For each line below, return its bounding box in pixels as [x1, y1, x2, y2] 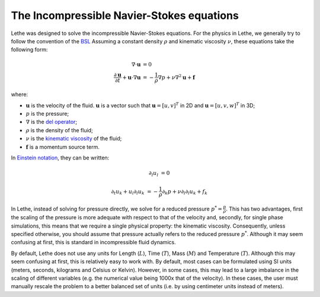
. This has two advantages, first [226, 205, 303, 212]
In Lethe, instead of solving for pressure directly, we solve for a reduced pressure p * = [11, 205, 222, 212]
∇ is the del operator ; [25, 119, 78, 126]
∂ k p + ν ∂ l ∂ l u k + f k [162, 188, 207, 196]
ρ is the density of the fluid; [25, 126, 93, 133]
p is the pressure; [25, 110, 69, 117]
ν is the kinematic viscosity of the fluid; [25, 135, 122, 142]
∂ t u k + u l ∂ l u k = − [111, 188, 158, 196]
